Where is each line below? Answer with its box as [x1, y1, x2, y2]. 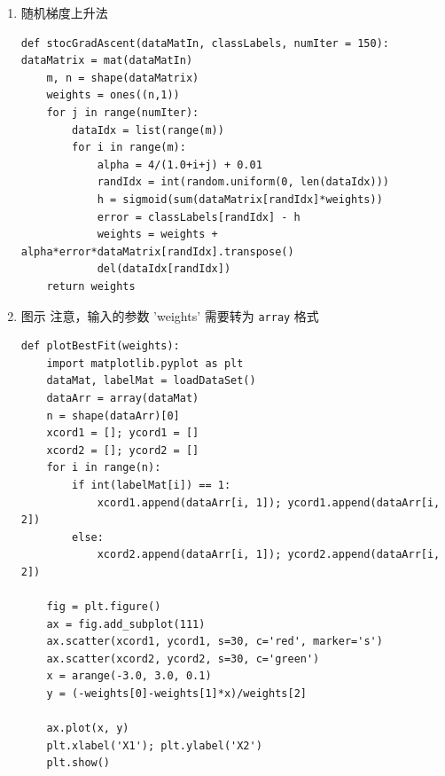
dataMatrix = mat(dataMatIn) [20, 54, 193, 67]
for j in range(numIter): [46, 106, 199, 119]
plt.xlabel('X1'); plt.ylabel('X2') [46, 739, 262, 752]
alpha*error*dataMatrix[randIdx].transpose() [20, 245, 294, 258]
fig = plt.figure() [46, 600, 161, 614]
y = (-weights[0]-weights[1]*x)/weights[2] [46, 687, 307, 701]
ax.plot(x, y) [46, 722, 129, 735]
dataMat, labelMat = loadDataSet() [46, 374, 256, 388]
